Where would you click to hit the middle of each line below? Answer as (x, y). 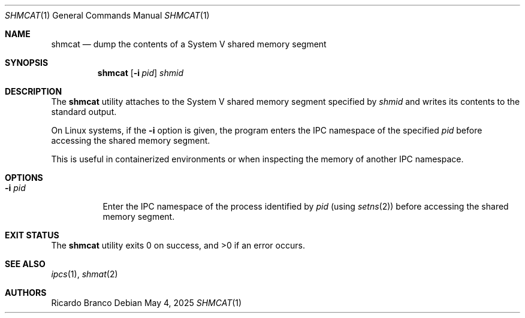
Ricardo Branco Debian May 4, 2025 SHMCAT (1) (147, 303)
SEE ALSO (25, 264)
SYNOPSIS (27, 63)
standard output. (84, 112)
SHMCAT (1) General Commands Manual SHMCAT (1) (107, 15)
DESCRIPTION (34, 91)
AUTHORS (26, 293)
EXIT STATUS (32, 235)
